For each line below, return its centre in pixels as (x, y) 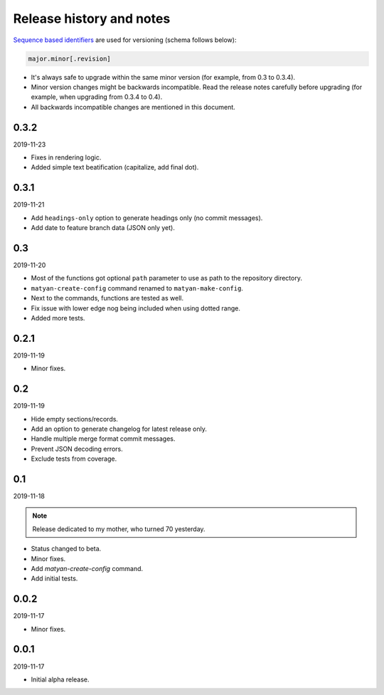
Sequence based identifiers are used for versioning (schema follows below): (125, 40)
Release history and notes (92, 19)
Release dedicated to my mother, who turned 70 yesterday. (119, 529)
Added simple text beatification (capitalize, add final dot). (115, 167)
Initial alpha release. (60, 679)
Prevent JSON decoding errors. (77, 449)
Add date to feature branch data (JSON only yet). (103, 228)
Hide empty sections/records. (75, 419)
